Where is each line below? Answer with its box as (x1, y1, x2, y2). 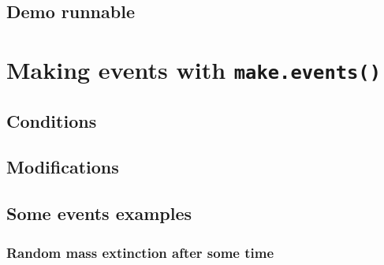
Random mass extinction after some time (6, 242, 274, 262)
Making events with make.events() (6, 53, 382, 85)
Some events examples (6, 201, 192, 226)
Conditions (6, 108, 97, 132)
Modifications (6, 155, 119, 179)
